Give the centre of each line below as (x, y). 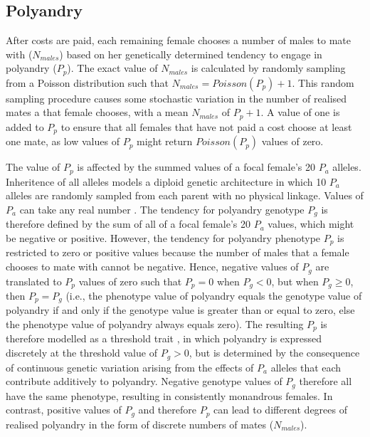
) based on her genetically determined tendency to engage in (191, 54)
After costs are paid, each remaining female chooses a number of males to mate (179, 40)
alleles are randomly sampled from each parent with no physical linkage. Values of (185, 195)
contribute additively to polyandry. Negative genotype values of (144, 381)
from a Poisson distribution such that (87, 82)
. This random (323, 82)
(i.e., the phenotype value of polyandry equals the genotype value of (214, 295)
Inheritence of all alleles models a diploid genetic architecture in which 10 (166, 181)
